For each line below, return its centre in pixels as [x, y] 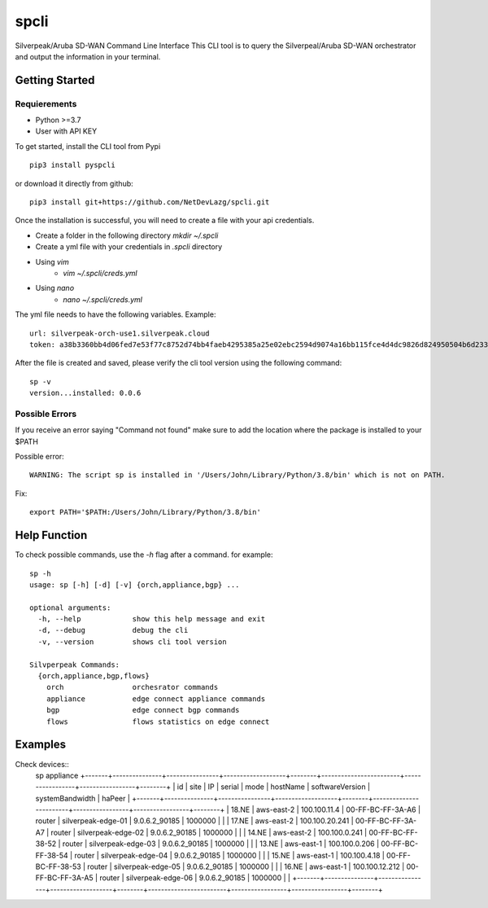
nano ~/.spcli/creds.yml [102, 299]
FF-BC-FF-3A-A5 [64, 878]
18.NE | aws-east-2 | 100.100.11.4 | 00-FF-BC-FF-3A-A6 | [326, 809]
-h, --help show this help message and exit [152, 619]
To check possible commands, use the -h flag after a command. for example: [144, 555]
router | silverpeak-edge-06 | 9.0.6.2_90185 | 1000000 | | [194, 878]
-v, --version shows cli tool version [132, 642]
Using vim [52, 261]
